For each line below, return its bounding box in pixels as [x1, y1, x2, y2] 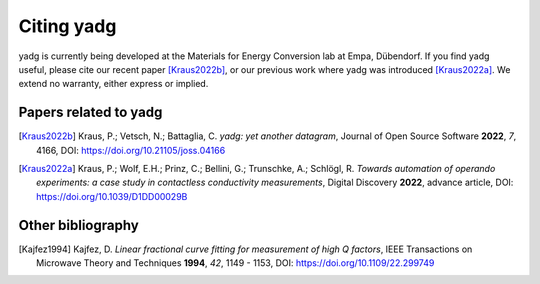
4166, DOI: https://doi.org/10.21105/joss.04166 [36, 144, 226, 156]
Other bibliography [18, 216, 139, 234]
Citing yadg [18, 15, 117, 37]
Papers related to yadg [18, 104, 163, 121]
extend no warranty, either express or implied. [18, 78, 209, 90]
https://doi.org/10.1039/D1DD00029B [36, 190, 188, 202]
